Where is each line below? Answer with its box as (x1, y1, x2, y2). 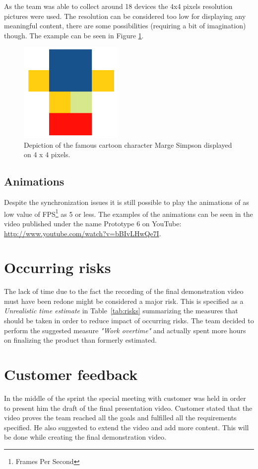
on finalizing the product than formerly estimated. (4, 335, 157, 345)
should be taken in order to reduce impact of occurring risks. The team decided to (4, 315, 254, 326)
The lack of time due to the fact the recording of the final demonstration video (4, 286, 244, 296)
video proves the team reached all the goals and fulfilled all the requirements (4, 412, 237, 423)
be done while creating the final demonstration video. (4, 432, 166, 442)
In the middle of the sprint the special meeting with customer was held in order (4, 392, 246, 403)
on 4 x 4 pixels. (24, 149, 70, 160)
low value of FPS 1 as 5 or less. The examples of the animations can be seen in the (4, 207, 253, 219)
